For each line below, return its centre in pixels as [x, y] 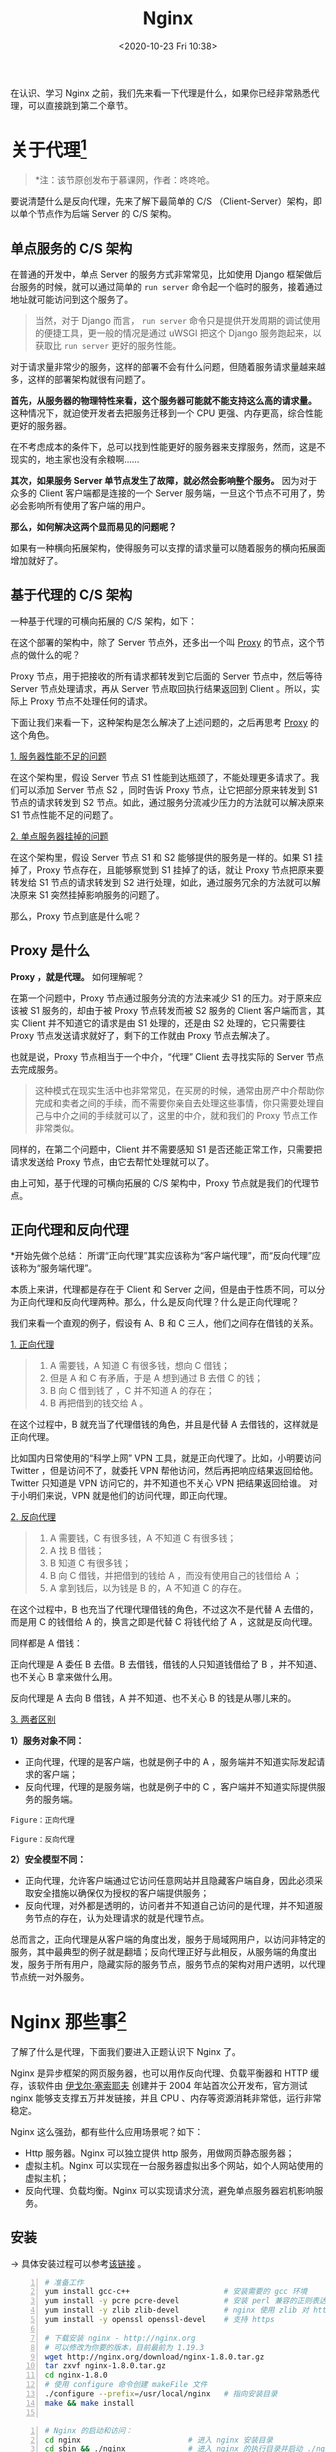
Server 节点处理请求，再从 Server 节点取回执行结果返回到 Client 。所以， [161, 688]
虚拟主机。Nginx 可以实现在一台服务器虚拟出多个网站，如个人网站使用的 [174, 2165]
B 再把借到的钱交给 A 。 [99, 1403]
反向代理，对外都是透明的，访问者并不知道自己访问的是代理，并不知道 [169, 1906]
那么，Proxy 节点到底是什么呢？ [76, 916]
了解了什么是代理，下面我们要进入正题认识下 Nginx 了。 [126, 2051]
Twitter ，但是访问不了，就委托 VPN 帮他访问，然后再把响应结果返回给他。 [164, 1471]
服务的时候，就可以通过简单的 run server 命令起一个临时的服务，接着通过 [170, 287]
